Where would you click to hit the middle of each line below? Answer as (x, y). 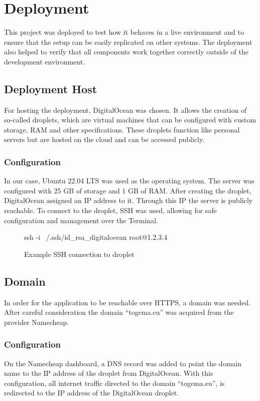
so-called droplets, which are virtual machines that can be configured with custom (130, 120)
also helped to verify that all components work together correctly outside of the (126, 52)
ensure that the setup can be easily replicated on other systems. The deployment (128, 42)
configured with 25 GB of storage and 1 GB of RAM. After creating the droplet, (128, 190)
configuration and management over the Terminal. (81, 220)
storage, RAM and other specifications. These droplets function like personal (122, 129)
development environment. (45, 61)
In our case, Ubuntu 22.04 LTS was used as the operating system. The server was (129, 181)
